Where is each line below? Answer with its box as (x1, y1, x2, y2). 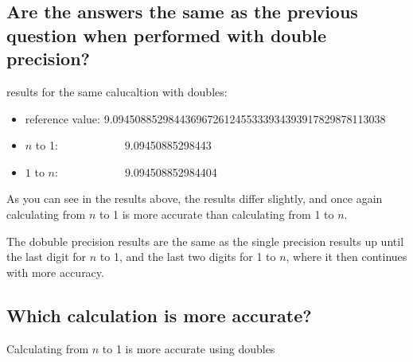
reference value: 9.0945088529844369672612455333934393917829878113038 (25, 110, 386, 127)
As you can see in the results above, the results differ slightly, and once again (6, 190, 383, 207)
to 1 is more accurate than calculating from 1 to (99, 205, 334, 222)
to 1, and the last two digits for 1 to (99, 248, 276, 265)
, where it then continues (286, 248, 407, 265)
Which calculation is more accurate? (6, 302, 312, 327)
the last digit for (6, 248, 87, 265)
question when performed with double (6, 22, 327, 47)
